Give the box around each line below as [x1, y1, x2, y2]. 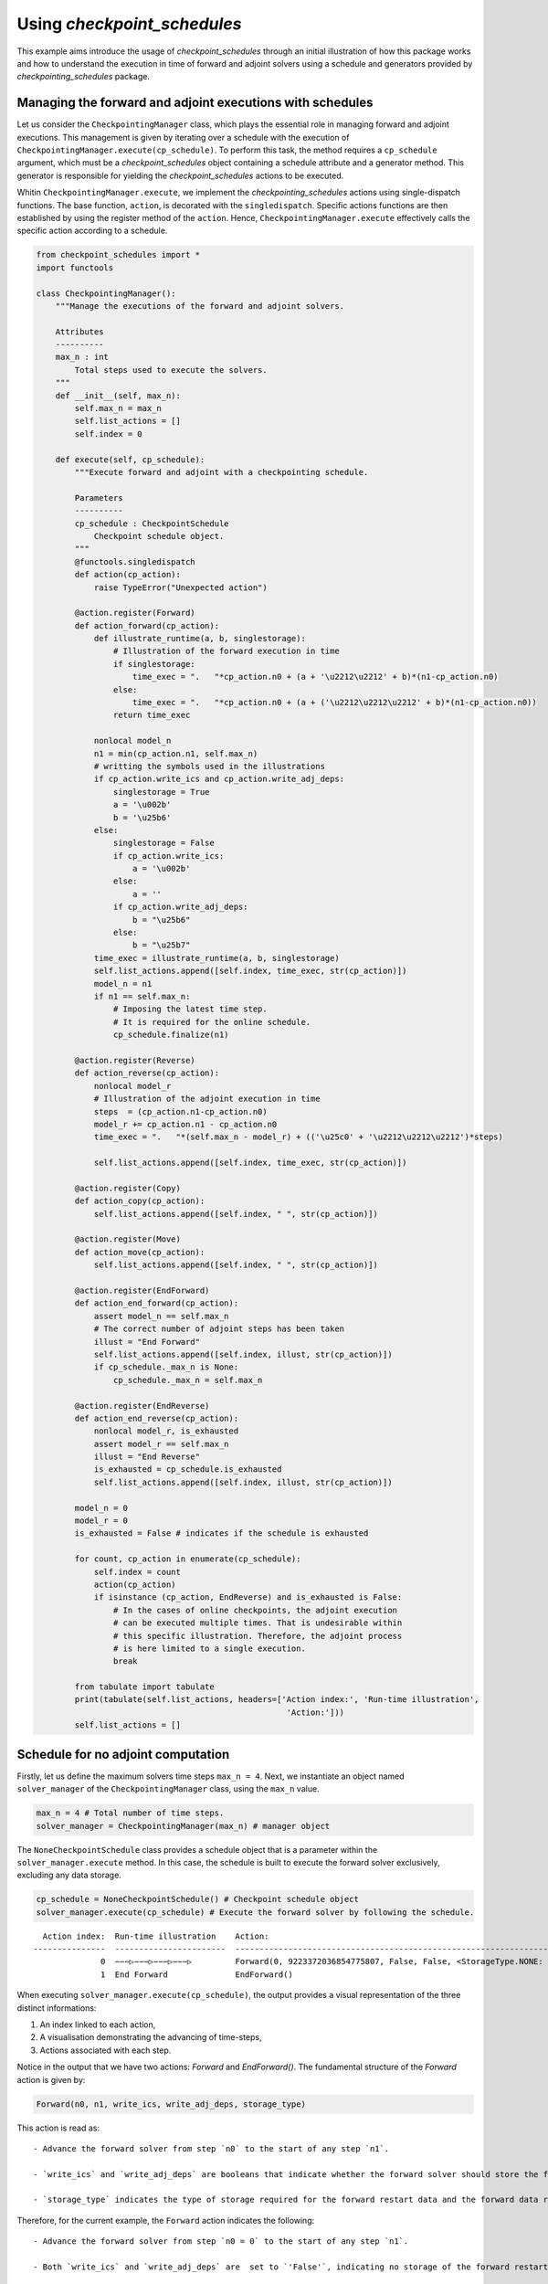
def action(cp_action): [74, 569, 182, 580]
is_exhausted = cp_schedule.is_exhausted [93, 1465, 282, 1475]
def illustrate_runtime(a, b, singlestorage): [93, 633, 306, 644]
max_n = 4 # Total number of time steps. [36, 1808, 225, 1818]
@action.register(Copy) [74, 1183, 182, 1193]
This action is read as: [16, 2122, 100, 2133]
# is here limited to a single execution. [112, 1643, 306, 1654]
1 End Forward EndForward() [100, 1969, 294, 1980]
